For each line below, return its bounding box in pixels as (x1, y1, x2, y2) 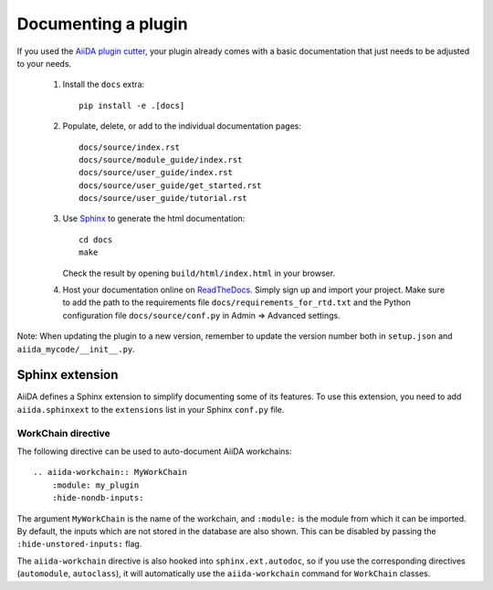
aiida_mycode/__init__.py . (16, 343, 136, 354)
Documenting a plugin (16, 14, 188, 34)
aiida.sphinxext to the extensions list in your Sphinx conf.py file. (16, 404, 285, 415)
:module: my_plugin (51, 479, 140, 490)
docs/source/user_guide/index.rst (79, 167, 233, 178)
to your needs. (16, 58, 72, 68)
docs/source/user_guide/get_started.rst (79, 180, 262, 191)
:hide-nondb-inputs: (51, 493, 144, 503)
